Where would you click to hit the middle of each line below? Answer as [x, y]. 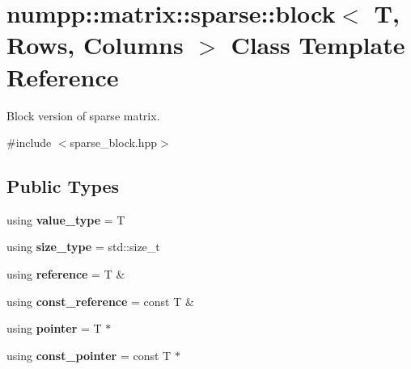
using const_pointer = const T [89, 355]
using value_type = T [66, 219]
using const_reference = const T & [100, 301]
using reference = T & [66, 274]
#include [29, 143]
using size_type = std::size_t [83, 247]
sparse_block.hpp [114, 143]
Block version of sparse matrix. [83, 115]
